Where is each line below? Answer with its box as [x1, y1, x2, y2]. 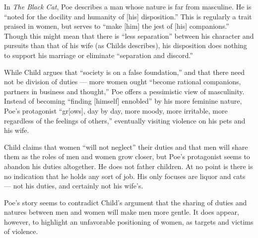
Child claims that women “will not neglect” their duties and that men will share [4, 141, 248, 152]
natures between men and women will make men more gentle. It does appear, [4, 207, 239, 217]
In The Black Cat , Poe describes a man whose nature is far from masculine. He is [4, 1, 252, 11]
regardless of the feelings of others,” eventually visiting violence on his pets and [4, 115, 246, 125]
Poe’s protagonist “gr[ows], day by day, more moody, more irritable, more [4, 105, 228, 116]
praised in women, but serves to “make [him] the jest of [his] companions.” [4, 21, 229, 31]
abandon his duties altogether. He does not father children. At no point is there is [4, 161, 253, 171]
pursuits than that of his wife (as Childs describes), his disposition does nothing [4, 40, 247, 51]
